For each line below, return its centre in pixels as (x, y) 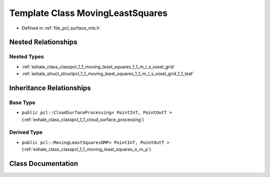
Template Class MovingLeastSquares (88, 13)
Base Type (22, 102)
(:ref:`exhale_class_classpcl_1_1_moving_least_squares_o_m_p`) (86, 149)
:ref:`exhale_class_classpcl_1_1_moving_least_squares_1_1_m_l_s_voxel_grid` (98, 66)
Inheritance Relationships (50, 88)
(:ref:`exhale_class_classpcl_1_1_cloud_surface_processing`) (83, 119)
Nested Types (27, 56)
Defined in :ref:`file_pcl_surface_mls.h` (61, 28)
